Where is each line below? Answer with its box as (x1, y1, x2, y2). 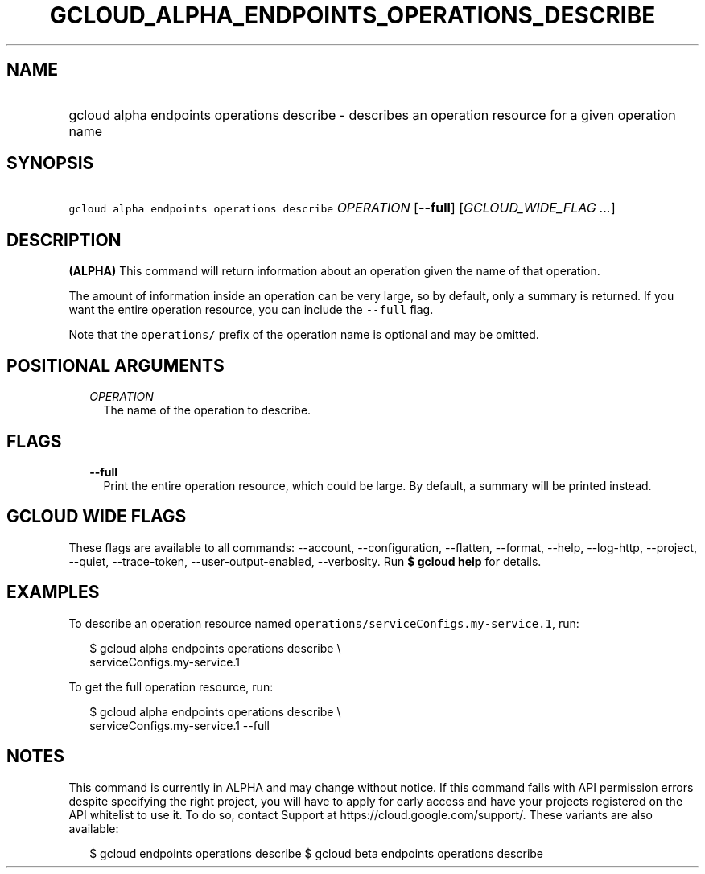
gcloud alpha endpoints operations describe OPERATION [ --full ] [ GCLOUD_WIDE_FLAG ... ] (68, 200, 616, 216)
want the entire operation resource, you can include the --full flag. (68, 303, 434, 317)
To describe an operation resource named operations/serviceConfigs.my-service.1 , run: (68, 616, 579, 630)
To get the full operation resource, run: (68, 679, 274, 694)
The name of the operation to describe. (103, 403, 311, 418)
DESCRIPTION (6, 229, 122, 250)
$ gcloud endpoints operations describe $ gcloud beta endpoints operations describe (89, 846, 544, 860)
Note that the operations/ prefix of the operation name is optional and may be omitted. (68, 328, 539, 342)
